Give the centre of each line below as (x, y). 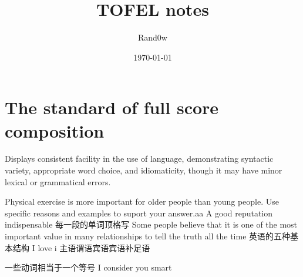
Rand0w (153, 37)
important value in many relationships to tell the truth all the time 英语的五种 (148, 236)
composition (55, 130)
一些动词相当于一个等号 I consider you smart (88, 267)
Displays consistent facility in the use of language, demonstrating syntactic (139, 158)
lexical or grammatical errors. (58, 181)
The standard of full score (112, 107)
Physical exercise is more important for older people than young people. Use (142, 201)
